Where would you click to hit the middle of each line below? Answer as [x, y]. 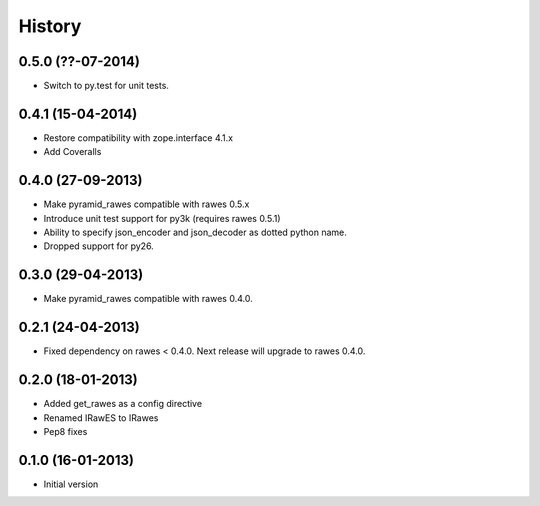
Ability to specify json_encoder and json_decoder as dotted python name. [195, 232]
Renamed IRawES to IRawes [101, 417]
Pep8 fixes [65, 431]
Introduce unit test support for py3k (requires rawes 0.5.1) [162, 218]
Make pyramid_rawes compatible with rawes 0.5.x [146, 204]
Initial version [71, 484]
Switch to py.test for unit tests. [106, 86]
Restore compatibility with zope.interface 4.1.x [138, 137]
